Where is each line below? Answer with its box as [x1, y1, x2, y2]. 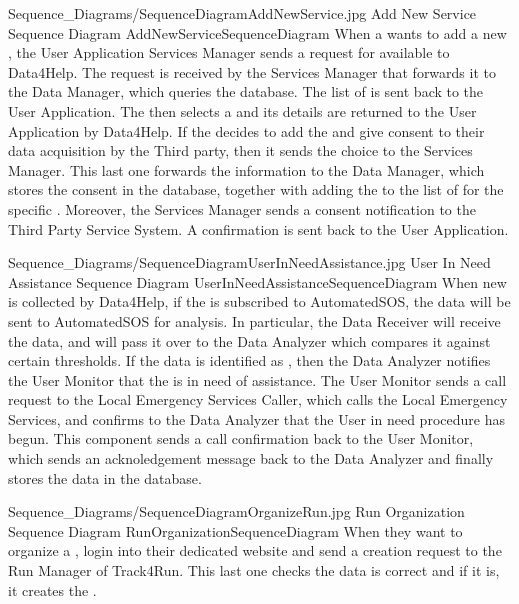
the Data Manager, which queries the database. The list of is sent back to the [8, 81, 484, 102]
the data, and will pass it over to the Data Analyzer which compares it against [8, 330, 491, 351]
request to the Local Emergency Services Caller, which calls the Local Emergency [8, 389, 508, 410]
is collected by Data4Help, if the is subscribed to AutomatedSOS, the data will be [8, 291, 511, 312]
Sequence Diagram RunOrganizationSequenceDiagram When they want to [8, 520, 463, 541]
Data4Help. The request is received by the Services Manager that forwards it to [8, 61, 496, 82]
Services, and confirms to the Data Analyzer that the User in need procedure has [8, 408, 505, 429]
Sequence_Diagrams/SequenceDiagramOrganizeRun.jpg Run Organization [8, 501, 465, 522]
